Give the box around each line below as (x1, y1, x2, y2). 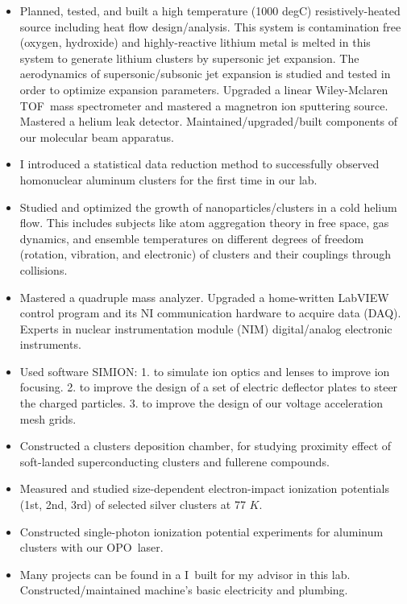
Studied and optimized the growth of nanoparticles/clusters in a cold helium (19, 198, 397, 215)
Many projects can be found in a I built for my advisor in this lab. (19, 565, 351, 582)
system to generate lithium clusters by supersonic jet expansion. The (19, 49, 359, 66)
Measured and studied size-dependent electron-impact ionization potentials (19, 480, 389, 497)
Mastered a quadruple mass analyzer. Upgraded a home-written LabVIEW (19, 288, 389, 305)
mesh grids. (19, 410, 77, 427)
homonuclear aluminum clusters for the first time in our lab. (19, 171, 318, 188)
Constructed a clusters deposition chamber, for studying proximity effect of (19, 437, 392, 454)
